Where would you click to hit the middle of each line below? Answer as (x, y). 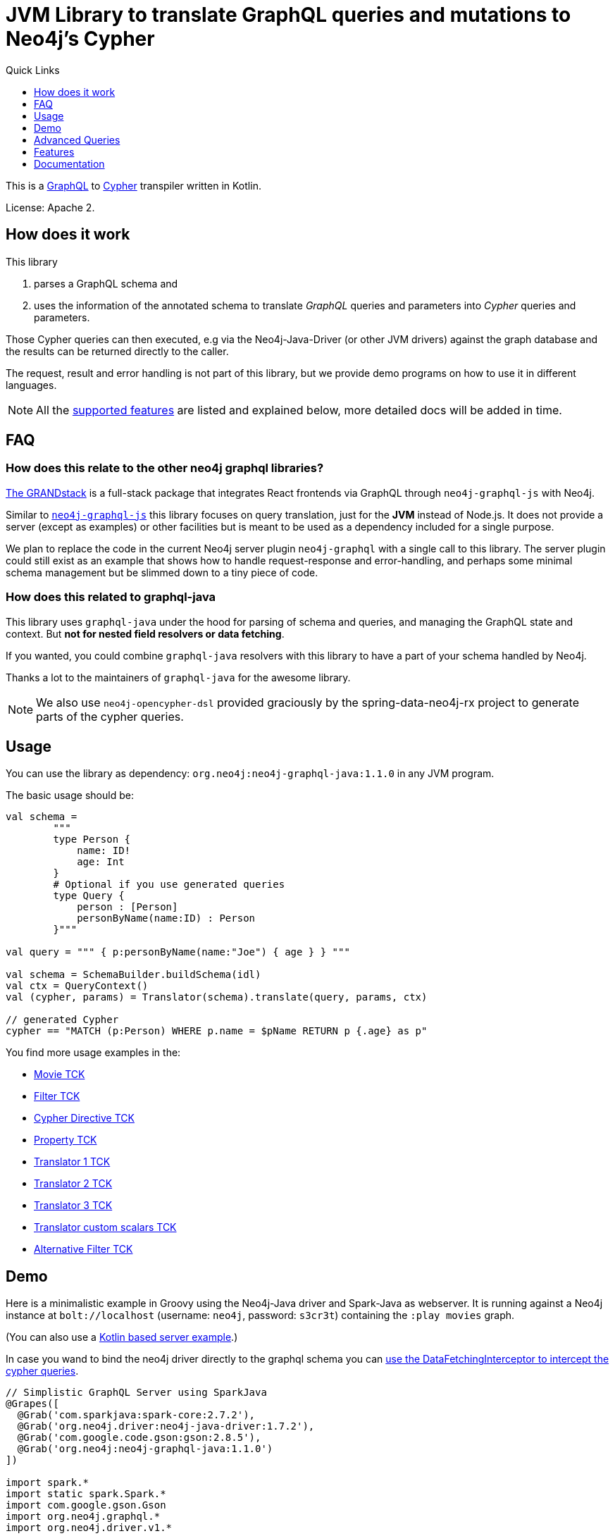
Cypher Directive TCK (84, 1118)
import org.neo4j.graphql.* (83, 1517)
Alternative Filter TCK (83, 1249)
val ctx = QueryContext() (77, 986)
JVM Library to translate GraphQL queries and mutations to (288, 15)
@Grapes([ (32, 1404)
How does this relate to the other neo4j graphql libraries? (165, 468)
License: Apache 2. (50, 207)
